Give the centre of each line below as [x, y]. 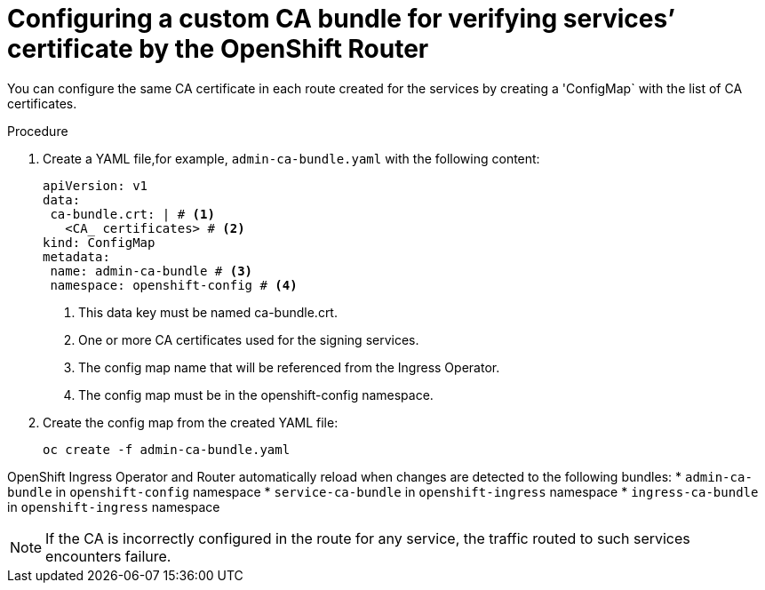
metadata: [76, 256]
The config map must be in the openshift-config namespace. [256, 395]
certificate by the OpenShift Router [218, 49]
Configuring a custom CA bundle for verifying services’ [341, 19]
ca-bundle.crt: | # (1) [132, 214]
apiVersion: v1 [96, 185]
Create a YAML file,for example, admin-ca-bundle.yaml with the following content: [291, 158]
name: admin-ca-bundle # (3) [151, 271]
